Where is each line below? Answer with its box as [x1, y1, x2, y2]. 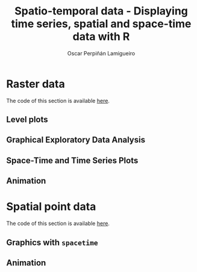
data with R [72, 30, 130, 43]
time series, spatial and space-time [11, 17, 192, 31]
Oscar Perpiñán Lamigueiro [67, 49, 136, 57]
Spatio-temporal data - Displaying [14, 4, 189, 18]
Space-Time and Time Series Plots [6, 155, 139, 165]
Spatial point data [6, 200, 96, 214]
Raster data [6, 77, 65, 91]
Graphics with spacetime [6, 237, 98, 247]
